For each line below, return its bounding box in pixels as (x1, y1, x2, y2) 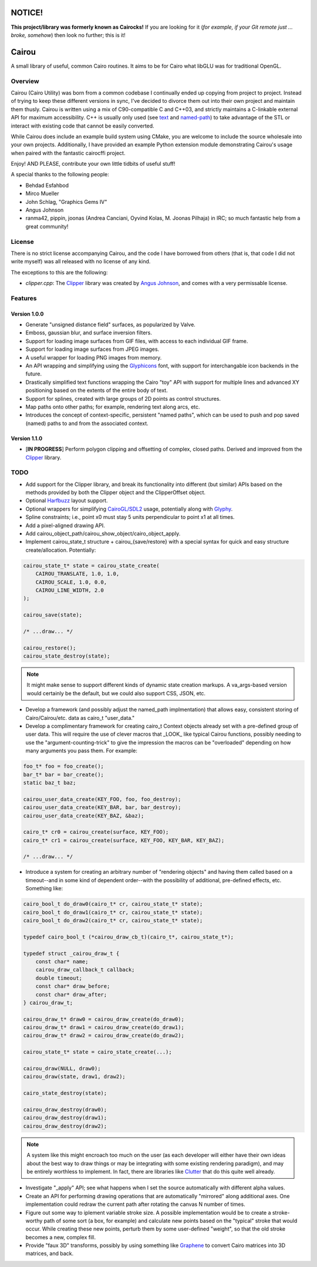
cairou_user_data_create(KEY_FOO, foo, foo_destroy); (23, 796, 181, 802)
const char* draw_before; (35, 983, 110, 990)
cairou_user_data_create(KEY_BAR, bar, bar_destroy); (23, 804, 181, 811)
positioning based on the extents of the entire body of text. (25, 387, 168, 394)
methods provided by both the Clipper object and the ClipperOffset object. (25, 489, 205, 496)
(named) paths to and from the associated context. (25, 420, 149, 427)
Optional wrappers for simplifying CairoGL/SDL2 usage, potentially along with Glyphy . (25, 505, 233, 512)
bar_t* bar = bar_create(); (23, 771, 104, 778)
